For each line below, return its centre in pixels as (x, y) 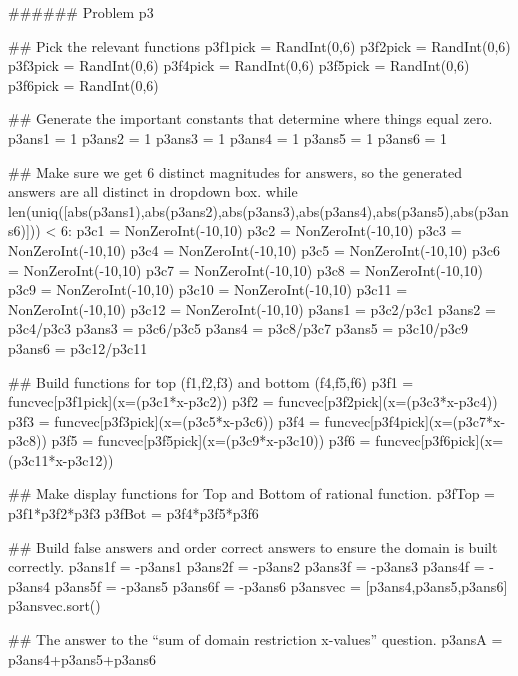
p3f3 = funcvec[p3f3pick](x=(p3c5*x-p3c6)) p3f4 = (164, 420)
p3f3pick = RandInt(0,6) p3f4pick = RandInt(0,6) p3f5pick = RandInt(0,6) (239, 65)
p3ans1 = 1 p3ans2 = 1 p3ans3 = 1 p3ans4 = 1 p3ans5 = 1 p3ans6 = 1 (228, 137)
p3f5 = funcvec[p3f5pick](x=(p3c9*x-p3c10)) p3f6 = (211, 440)
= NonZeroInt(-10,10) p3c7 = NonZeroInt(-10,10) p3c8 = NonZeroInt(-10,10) (245, 269)
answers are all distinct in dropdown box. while (153, 191)
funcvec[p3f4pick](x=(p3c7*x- (415, 420)
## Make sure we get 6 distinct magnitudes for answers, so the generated (235, 171)
